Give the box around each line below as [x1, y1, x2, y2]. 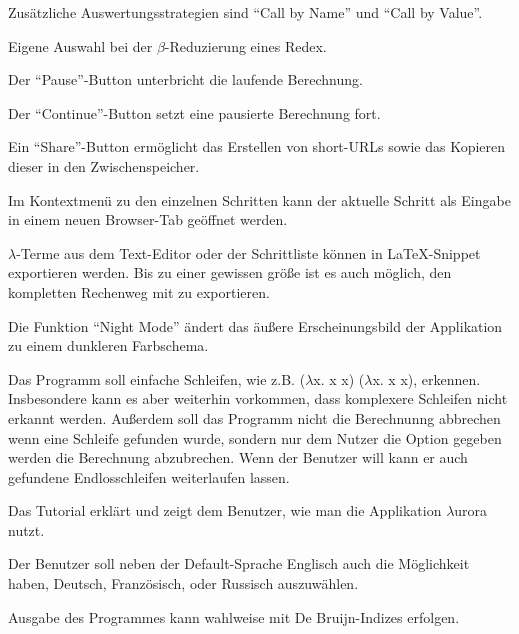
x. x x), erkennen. [372, 368, 481, 389]
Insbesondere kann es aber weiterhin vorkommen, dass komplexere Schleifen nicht [8, 388, 508, 409]
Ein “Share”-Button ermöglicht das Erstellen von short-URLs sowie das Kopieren [8, 136, 506, 157]
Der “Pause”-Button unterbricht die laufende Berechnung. [8, 69, 363, 90]
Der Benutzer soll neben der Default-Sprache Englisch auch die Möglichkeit [8, 553, 470, 574]
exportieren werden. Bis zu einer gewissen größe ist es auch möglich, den [8, 262, 452, 283]
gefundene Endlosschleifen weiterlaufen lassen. [8, 466, 290, 487]
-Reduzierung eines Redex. [164, 35, 327, 56]
